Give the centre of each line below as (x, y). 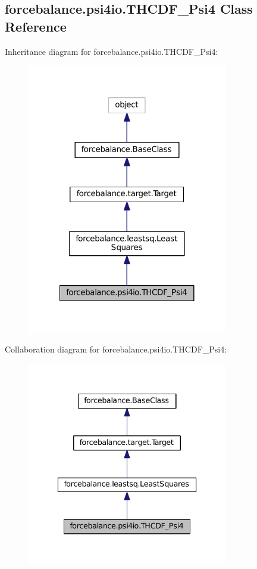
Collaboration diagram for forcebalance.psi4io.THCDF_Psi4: (116, 349)
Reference (36, 26)
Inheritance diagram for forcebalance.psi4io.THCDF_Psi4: (112, 51)
